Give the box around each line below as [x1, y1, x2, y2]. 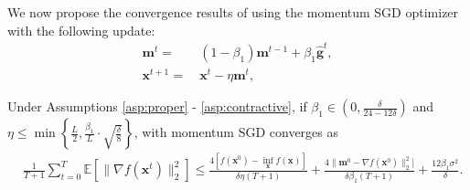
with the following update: [7, 20, 155, 39]
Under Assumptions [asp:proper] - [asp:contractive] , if [7, 97, 307, 116]
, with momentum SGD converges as [134, 122, 339, 142]
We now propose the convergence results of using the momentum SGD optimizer [7, 3, 459, 21]
